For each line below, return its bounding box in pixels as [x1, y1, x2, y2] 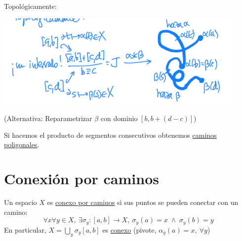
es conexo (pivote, [102, 224, 157, 235]
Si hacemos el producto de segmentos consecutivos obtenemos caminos [4, 129, 217, 140]
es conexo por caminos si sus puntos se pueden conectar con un [47, 197, 239, 207]
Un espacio [4, 197, 37, 207]
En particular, [4, 224, 46, 235]
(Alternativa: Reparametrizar [4, 113, 92, 123]
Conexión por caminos [4, 168, 159, 189]
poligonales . [4, 139, 40, 150]
